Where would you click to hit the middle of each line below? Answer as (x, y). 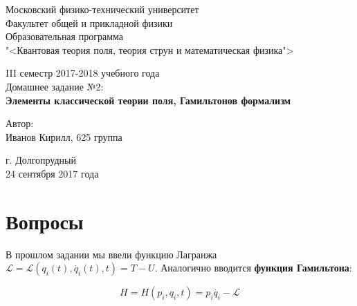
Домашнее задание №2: (55, 86)
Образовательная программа (64, 36)
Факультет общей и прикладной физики (89, 22)
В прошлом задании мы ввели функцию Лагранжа (111, 254)
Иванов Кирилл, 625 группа (64, 136)
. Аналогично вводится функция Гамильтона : (253, 268)
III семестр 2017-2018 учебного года (83, 73)
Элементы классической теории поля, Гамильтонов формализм (148, 100)
